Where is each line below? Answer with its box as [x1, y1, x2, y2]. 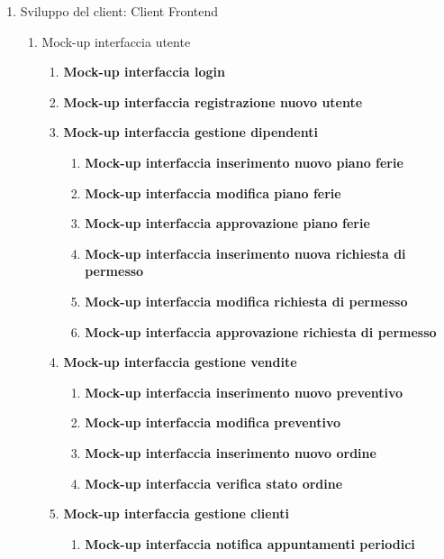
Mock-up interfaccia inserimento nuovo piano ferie [85, 152, 403, 171]
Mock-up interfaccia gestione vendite [63, 353, 297, 371]
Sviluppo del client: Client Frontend [20, 2, 219, 20]
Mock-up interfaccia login [63, 62, 225, 81]
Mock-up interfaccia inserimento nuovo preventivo [85, 382, 403, 401]
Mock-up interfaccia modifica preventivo [85, 413, 341, 432]
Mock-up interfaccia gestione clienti [63, 504, 289, 523]
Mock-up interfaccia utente [41, 32, 191, 50]
